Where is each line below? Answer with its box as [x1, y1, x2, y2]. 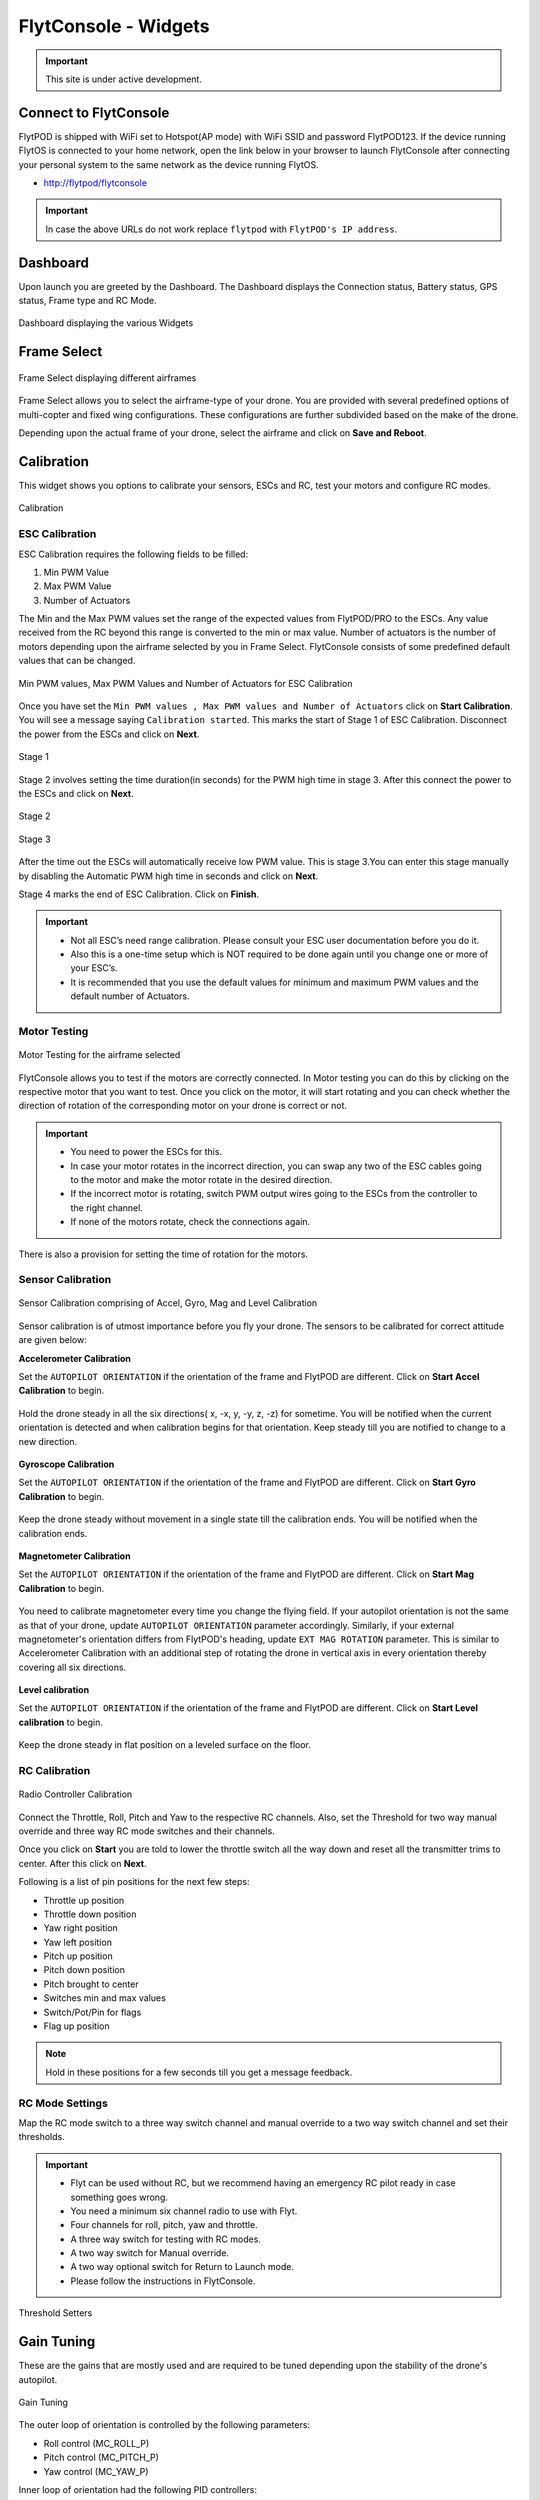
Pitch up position [43, 1950, 114, 1962]
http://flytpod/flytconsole [43, 177, 148, 189]
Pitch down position [43, 1964, 125, 1976]
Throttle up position [43, 1894, 125, 1906]
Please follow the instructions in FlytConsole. [70, 2275, 256, 2287]
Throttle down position [43, 1908, 137, 1920]
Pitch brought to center [43, 1978, 139, 1990]
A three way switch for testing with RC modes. [70, 2233, 262, 2245]
